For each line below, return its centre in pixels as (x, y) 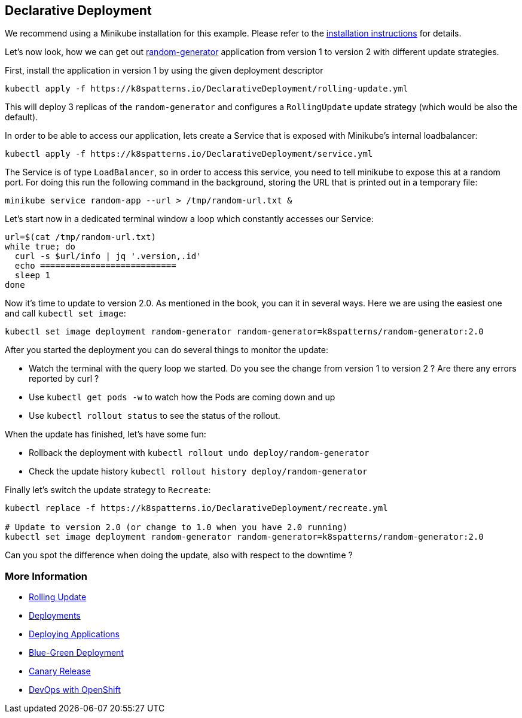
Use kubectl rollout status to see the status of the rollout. (155, 416)
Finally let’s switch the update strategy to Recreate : (108, 490)
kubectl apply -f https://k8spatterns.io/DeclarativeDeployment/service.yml (189, 154)
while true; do (40, 247)
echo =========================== (95, 266)
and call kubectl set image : (65, 314)
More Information (46, 576)
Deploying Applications (74, 634)
